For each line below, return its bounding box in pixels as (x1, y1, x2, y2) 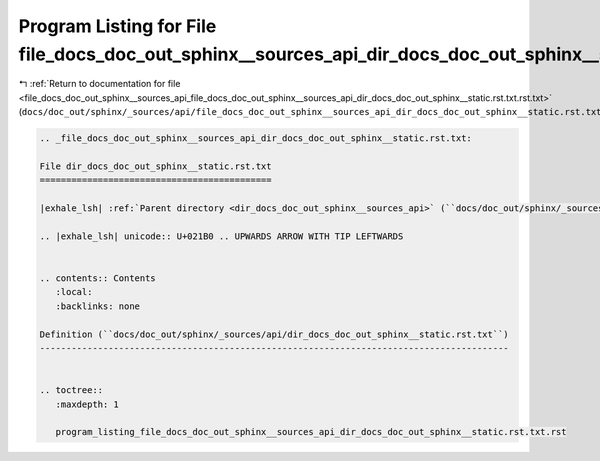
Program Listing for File (18, 15, 217, 37)
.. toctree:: (39, 385, 104, 396)
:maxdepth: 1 (55, 398, 120, 410)
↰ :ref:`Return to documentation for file (18, 78, 181, 90)
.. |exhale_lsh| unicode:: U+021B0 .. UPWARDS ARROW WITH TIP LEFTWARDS (39, 230, 404, 242)
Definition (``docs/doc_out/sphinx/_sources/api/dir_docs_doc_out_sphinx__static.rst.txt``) (39, 328, 509, 340)
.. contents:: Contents (39, 273, 157, 284)
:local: (55, 286, 93, 298)
